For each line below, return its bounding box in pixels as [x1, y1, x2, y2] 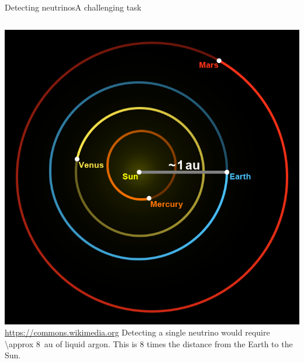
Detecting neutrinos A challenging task [5, 1, 141, 13]
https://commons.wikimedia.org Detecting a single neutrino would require [5, 326, 270, 338]
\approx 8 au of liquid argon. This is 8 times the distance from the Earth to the [5, 337, 293, 350]
